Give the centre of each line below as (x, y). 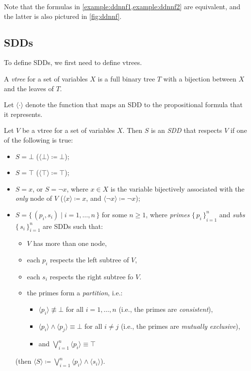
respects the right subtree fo (92, 276)
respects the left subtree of (89, 259)
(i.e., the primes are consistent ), (166, 309)
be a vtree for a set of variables (68, 130)
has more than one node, (70, 243)
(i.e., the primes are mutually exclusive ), (180, 326)
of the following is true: (39, 139)
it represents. (23, 114)
